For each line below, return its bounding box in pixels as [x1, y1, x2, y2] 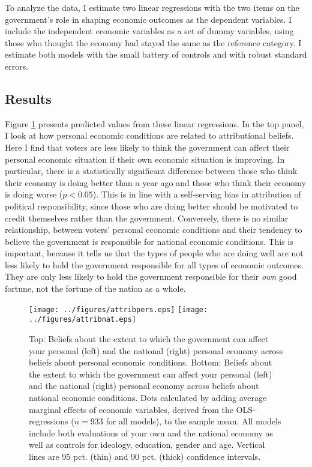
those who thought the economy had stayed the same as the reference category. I [5, 36, 302, 49]
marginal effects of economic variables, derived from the [29, 403, 233, 415]
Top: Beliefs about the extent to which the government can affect [29, 332, 269, 345]
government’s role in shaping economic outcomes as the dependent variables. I [5, 13, 292, 25]
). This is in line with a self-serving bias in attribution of [92, 188, 301, 200]
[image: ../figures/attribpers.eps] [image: [29, 305, 208, 314]
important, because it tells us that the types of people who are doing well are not [5, 247, 304, 259]
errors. [5, 59, 29, 72]
